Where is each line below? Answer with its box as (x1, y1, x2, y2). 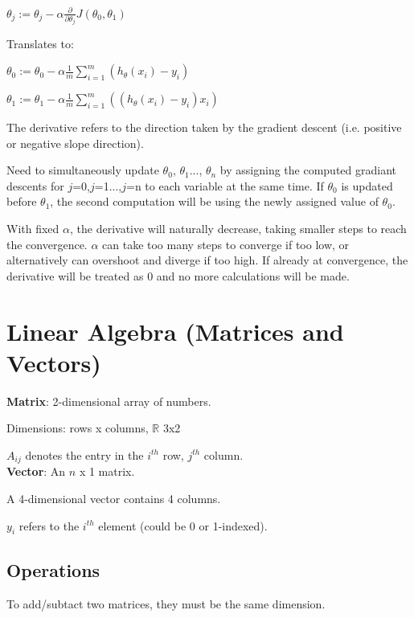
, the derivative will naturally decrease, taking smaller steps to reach (69, 220, 407, 237)
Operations (6, 557, 100, 582)
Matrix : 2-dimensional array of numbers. (6, 392, 211, 409)
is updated (341, 177, 393, 194)
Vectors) (6, 346, 101, 379)
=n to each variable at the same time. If (126, 177, 324, 194)
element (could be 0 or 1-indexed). (98, 517, 268, 534)
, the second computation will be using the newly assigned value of (50, 193, 379, 210)
